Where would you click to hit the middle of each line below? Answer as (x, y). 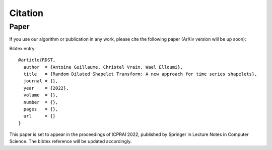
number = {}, (41, 102)
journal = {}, (41, 81)
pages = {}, (41, 109)
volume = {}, (41, 95)
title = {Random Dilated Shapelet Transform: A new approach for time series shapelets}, (140, 74)
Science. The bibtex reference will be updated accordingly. (71, 141)
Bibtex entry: (23, 48)
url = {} (40, 116)
